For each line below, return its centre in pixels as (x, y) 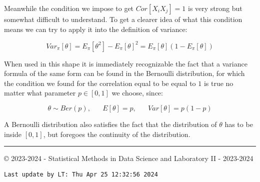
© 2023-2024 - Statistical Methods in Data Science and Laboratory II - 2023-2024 (129, 158)
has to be (239, 124)
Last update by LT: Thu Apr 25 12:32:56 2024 (81, 174)
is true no (218, 83)
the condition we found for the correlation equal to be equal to (100, 83)
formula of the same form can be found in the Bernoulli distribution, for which (124, 73)
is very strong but (215, 8)
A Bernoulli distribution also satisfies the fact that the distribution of (110, 124)
